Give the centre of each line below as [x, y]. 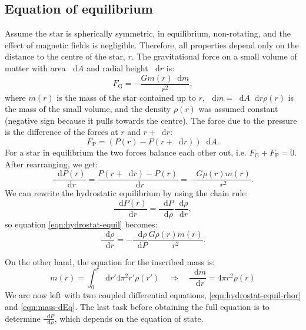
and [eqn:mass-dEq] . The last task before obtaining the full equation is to [137, 307]
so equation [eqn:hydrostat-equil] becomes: [81, 224]
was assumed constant [238, 109]
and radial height [117, 67]
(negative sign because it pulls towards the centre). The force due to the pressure [151, 120]
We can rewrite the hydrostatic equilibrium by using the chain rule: [127, 193]
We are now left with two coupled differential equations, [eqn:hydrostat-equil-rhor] [153, 295]
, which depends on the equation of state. [129, 318]
